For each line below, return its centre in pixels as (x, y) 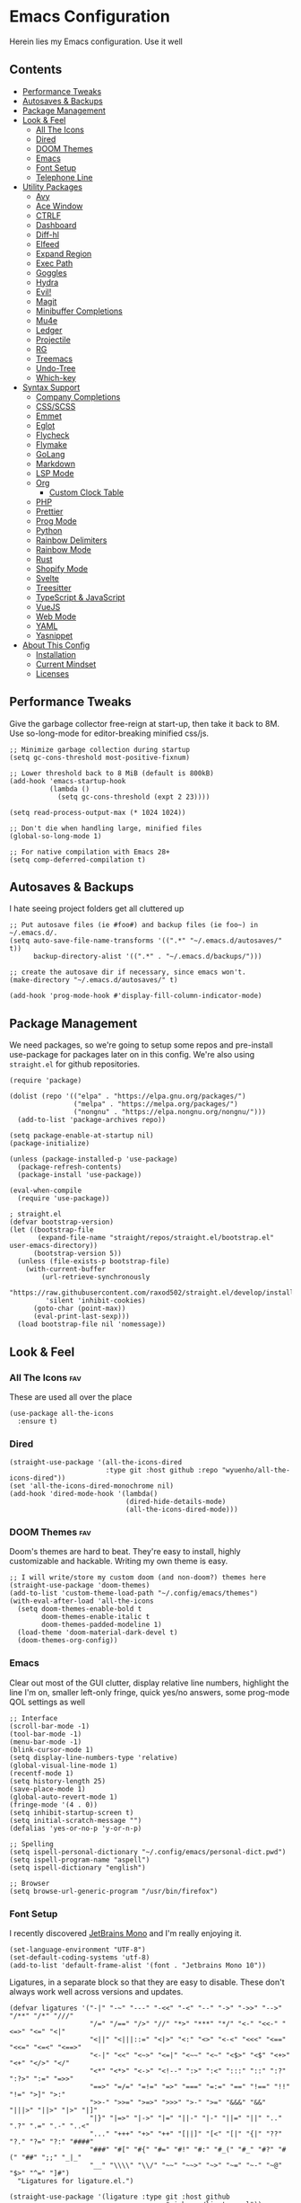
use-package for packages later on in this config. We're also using (132, 1055)
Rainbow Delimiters (71, 540)
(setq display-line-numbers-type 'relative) (94, 1757)
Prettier (49, 511)
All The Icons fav (46, 1377)
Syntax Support (51, 387)
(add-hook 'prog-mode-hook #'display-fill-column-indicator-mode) (136, 996)
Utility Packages (52, 187)
